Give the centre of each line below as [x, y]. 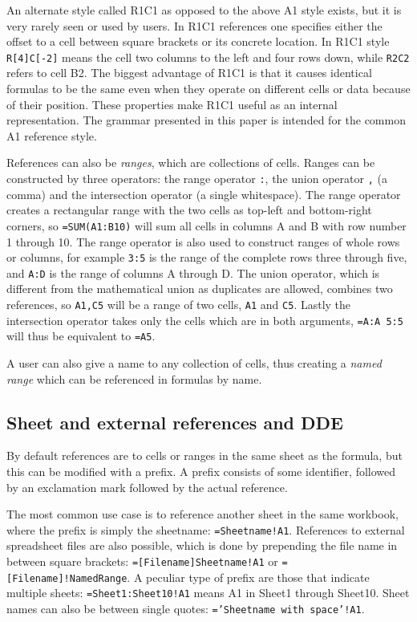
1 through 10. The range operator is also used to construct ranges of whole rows [203, 241]
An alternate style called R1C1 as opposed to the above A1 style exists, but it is [204, 10]
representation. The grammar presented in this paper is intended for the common [206, 120]
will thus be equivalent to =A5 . [81, 336]
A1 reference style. [52, 135]
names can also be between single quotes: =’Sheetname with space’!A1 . [186, 608]
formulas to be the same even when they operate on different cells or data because [208, 89]
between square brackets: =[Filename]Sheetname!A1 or [142, 561]
